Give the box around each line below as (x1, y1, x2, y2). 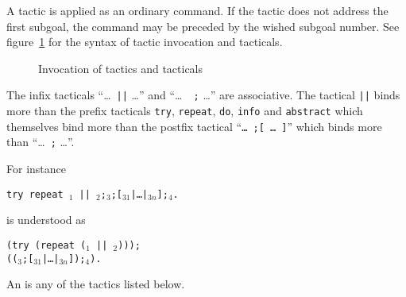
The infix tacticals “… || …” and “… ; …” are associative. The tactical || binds (6, 87, 400, 103)
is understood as (6, 211, 86, 228)
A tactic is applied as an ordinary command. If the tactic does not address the (6, 2, 389, 18)
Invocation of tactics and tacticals (38, 60, 203, 76)
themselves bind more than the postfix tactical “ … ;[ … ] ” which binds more (6, 118, 382, 134)
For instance (6, 160, 66, 176)
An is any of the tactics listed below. (6, 276, 185, 292)
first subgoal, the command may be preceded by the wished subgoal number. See (6, 17, 400, 34)
